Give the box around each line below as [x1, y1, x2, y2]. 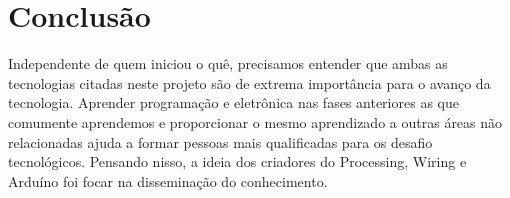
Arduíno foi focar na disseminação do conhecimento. [8, 170, 328, 191]
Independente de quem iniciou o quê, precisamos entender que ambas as [8, 53, 448, 74]
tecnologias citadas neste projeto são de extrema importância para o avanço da [8, 72, 491, 93]
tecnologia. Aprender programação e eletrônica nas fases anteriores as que [8, 92, 459, 113]
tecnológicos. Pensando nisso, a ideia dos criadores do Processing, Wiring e [8, 151, 467, 172]
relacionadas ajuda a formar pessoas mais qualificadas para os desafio [8, 131, 433, 152]
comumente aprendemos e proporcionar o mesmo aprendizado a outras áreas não [8, 111, 503, 132]
